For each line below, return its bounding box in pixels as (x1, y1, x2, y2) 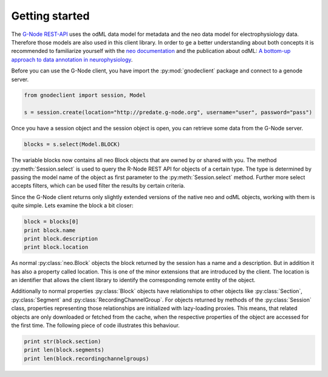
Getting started (11, 9, 90, 23)
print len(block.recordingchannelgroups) (24, 355, 149, 362)
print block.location (24, 244, 89, 251)
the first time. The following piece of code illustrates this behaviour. (11, 322, 180, 329)
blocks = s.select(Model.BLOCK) (24, 141, 121, 148)
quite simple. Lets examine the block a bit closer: (11, 202, 134, 210)
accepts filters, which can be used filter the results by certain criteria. (11, 182, 185, 189)
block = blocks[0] (24, 218, 79, 225)
